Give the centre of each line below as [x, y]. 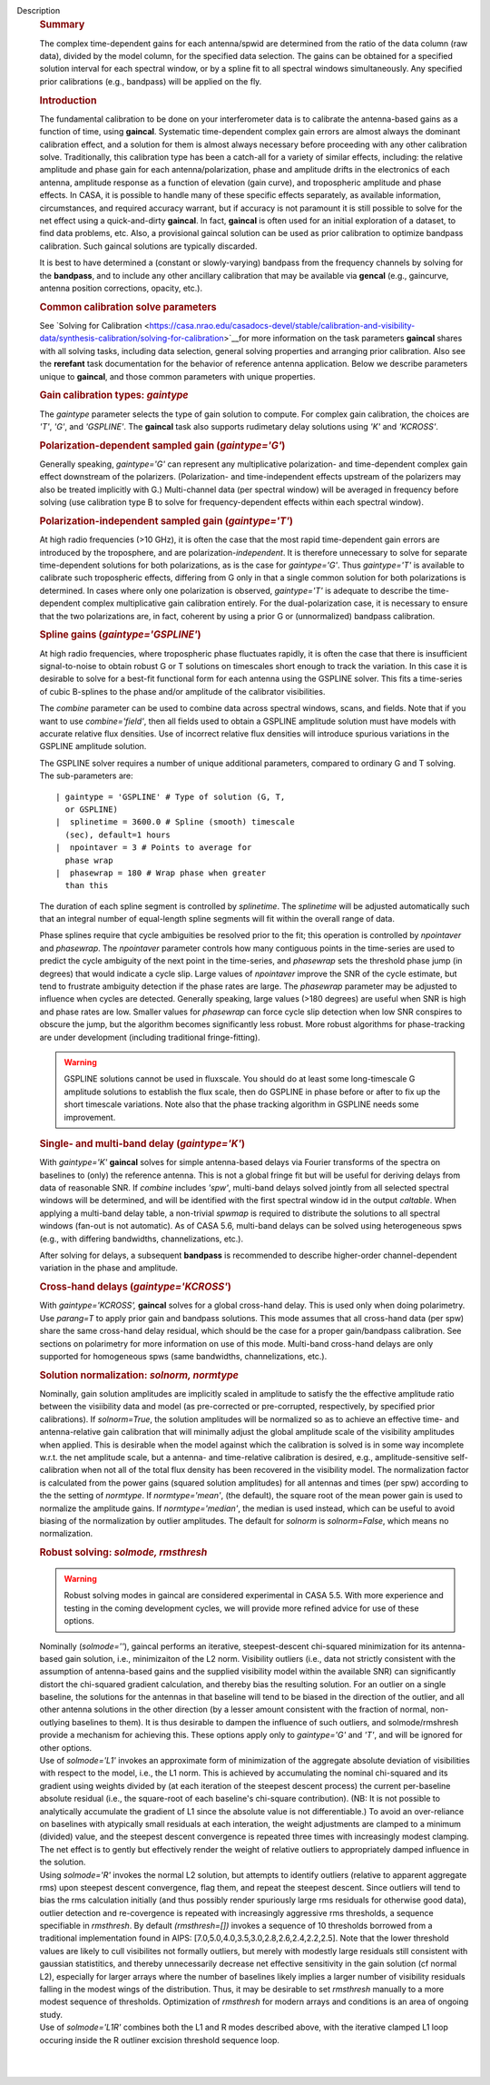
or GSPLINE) [91, 809]
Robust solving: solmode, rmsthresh [123, 1553]
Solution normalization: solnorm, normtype [139, 1375]
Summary [62, 25]
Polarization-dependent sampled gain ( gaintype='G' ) [162, 445]
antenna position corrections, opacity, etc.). [121, 288]
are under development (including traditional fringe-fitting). [150, 1037]
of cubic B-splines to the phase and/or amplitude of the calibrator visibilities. [182, 691]
